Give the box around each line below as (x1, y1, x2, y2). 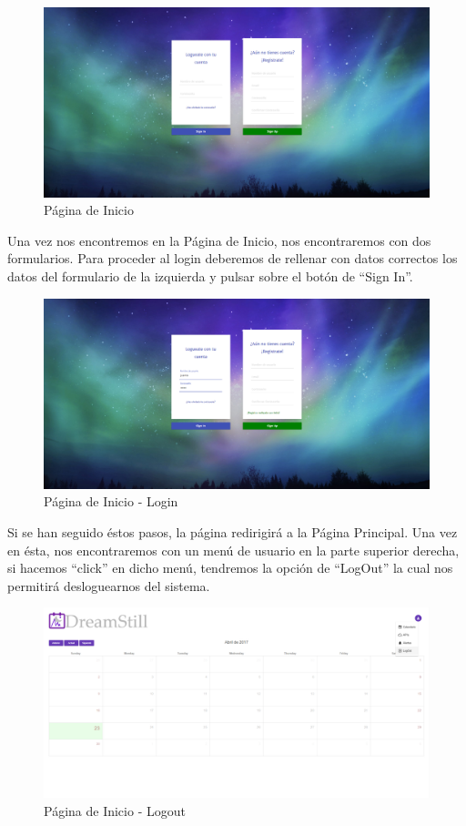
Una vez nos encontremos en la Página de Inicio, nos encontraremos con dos (7, 230, 431, 250)
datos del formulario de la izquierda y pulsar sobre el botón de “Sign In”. (7, 267, 413, 286)
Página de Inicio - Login (44, 492, 178, 511)
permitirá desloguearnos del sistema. (7, 576, 210, 595)
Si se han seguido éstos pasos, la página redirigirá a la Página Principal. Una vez (7, 522, 458, 541)
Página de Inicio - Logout (44, 801, 186, 820)
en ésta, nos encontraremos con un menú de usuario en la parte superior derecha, (7, 540, 460, 559)
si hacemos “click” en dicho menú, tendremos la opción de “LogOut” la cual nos (7, 558, 453, 577)
